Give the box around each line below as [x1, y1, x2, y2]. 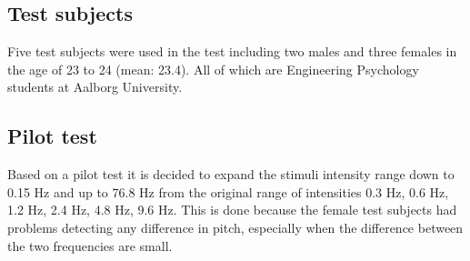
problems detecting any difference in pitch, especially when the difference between [7, 217, 464, 236]
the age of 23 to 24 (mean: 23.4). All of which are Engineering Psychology [7, 59, 419, 78]
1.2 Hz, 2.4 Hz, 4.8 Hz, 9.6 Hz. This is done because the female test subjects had [7, 200, 457, 219]
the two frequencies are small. [7, 236, 173, 255]
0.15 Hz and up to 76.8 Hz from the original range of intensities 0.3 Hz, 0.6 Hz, [7, 182, 449, 201]
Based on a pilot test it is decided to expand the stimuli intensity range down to [7, 165, 455, 184]
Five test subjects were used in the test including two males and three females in [7, 42, 457, 61]
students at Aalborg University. [7, 77, 183, 96]
